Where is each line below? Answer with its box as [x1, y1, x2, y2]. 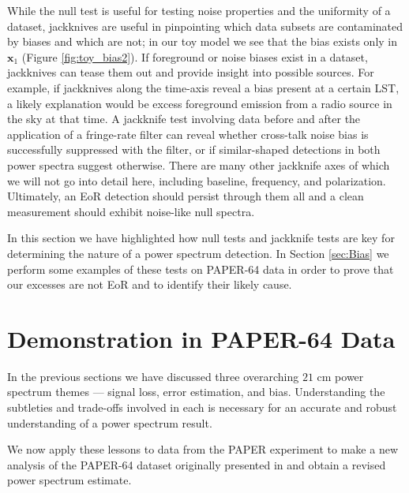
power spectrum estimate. [7, 472, 132, 488]
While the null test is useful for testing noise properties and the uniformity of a [7, 2, 391, 18]
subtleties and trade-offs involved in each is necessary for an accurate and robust [7, 399, 397, 415]
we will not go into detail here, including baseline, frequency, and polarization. [7, 172, 386, 189]
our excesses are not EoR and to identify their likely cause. [7, 276, 292, 293]
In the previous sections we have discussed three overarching [7, 368, 299, 384]
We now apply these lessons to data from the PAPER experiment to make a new [7, 441, 399, 458]
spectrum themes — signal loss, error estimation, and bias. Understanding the [7, 383, 385, 400]
